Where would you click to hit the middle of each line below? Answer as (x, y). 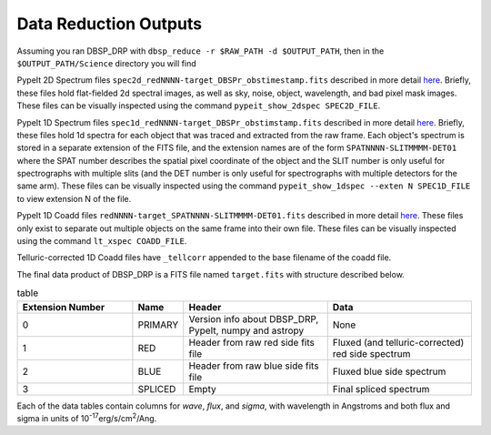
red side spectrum (371, 353)
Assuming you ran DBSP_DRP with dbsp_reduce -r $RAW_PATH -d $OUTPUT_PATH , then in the (200, 51)
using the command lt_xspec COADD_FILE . (102, 241)
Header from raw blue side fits (254, 366)
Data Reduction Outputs (110, 24)
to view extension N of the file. (74, 198)
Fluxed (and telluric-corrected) (398, 342)
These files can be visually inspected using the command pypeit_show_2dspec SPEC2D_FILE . (199, 106)
